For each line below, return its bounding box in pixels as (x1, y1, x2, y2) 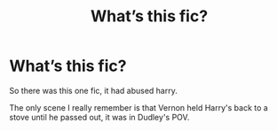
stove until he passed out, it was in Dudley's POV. (9, 112, 190, 122)
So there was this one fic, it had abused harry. (9, 85, 178, 96)
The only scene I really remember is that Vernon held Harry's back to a (9, 102, 268, 112)
